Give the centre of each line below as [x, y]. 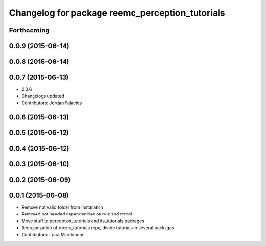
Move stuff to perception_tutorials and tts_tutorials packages [83, 221]
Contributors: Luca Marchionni [52, 235]
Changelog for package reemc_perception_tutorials [117, 13]
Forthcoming [29, 30]
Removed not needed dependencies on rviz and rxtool [77, 214]
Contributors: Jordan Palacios [52, 103]
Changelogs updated [43, 96]
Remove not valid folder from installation [62, 207]
